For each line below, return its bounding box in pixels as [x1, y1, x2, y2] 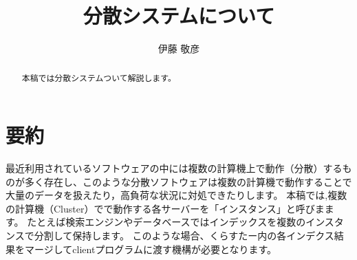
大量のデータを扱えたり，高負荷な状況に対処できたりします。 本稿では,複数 [6, 188, 347, 202]
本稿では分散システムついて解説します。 [21, 72, 176, 83]
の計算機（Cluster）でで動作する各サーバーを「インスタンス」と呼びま [6, 201, 325, 215]
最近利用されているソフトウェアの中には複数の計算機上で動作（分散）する [6, 161, 343, 175]
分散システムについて [83, 1, 275, 30]
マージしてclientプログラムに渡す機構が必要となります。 [24, 241, 277, 256]
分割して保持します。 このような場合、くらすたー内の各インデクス [34, 228, 334, 243]
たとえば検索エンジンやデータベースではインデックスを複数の [27, 215, 306, 229]
